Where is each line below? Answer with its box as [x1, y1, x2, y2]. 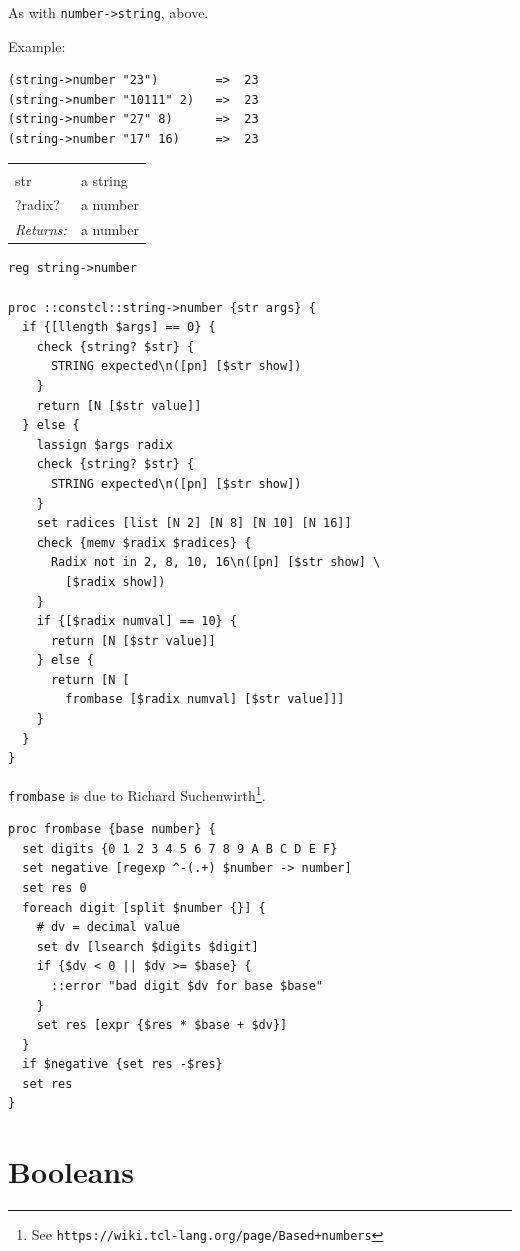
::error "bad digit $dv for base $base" [50, 978, 323, 993]
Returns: [15, 219, 67, 240]
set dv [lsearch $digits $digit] [36, 939, 259, 954]
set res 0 [22, 880, 87, 895]
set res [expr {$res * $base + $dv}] [36, 1018, 288, 1033]
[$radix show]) [65, 574, 166, 589]
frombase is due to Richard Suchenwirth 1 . [8, 781, 266, 805]
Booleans [8, 1151, 134, 1192]
